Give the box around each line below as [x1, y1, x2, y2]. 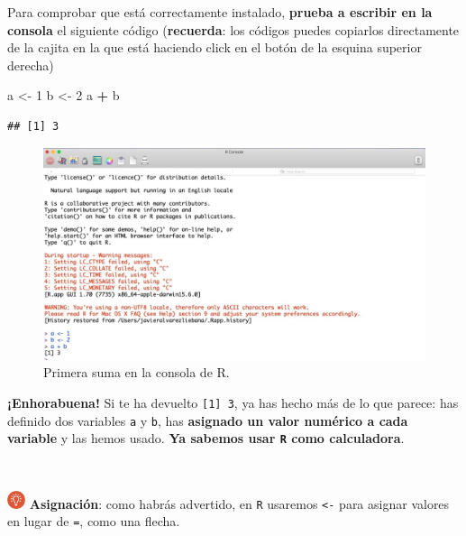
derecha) [7, 55, 54, 74]
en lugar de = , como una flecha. [7, 512, 180, 531]
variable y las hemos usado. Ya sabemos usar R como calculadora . [7, 429, 405, 448]
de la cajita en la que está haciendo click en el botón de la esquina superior [7, 38, 422, 57]
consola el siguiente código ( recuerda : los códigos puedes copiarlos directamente [7, 20, 460, 39]
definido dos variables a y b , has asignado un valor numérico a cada [7, 411, 408, 430]
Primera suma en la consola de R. [43, 363, 230, 382]
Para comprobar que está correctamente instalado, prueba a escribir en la [7, 3, 433, 21]
